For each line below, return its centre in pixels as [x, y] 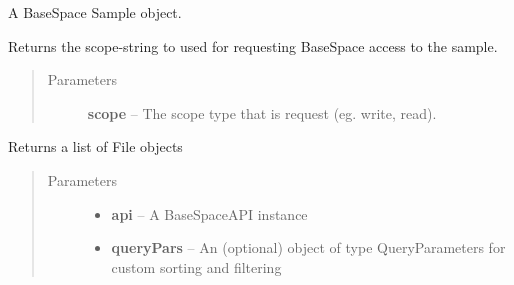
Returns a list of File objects [95, 146]
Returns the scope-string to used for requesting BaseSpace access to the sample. [253, 45]
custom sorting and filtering [196, 266]
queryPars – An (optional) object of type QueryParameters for [308, 247]
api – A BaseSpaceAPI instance [209, 213]
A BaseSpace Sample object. [95, 12]
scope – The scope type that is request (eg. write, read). [262, 112]
